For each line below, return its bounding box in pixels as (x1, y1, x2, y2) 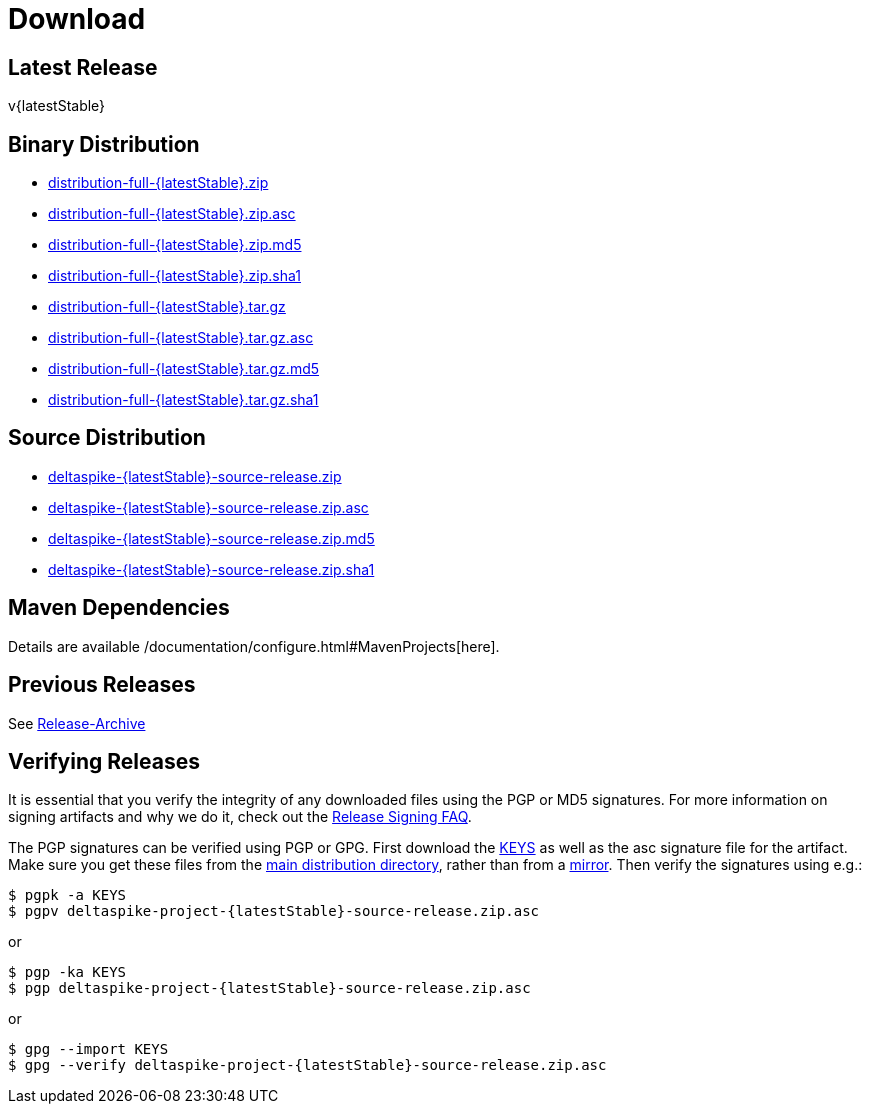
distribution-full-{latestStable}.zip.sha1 (48, 267, 301, 285)
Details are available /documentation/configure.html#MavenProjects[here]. (8, 637, 500, 655)
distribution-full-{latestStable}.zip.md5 (48, 236, 302, 254)
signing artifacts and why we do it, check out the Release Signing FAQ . (8, 808, 472, 826)
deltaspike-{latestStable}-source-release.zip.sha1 (48, 560, 375, 578)
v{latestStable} (8, 97, 106, 115)
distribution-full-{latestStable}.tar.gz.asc (48, 329, 314, 347)
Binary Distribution (8, 131, 200, 157)
